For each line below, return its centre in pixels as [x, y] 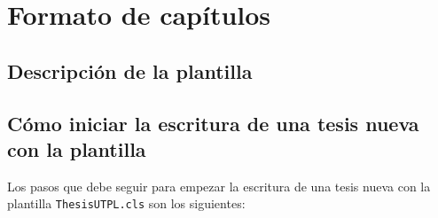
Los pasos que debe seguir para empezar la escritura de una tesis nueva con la [219, 186]
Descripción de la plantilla [130, 70]
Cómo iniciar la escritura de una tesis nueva [213, 123]
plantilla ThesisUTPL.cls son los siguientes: [126, 203]
